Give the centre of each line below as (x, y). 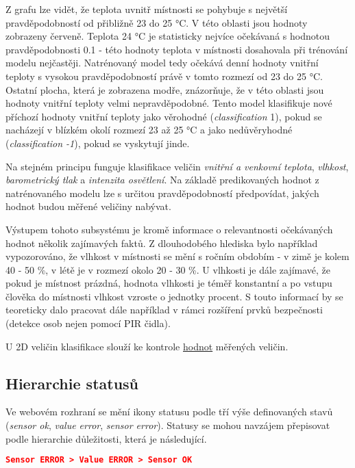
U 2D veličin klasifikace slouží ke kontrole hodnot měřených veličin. (147, 346)
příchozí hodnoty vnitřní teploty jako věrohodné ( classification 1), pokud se (164, 116)
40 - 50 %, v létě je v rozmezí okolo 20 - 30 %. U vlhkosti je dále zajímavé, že (168, 269)
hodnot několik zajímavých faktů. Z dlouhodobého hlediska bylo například (162, 243)
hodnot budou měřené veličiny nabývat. (88, 206)
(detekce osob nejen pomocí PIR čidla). (88, 323)
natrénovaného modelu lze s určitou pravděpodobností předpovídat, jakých (162, 193)
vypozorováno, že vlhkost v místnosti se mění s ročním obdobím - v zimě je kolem (177, 256)
